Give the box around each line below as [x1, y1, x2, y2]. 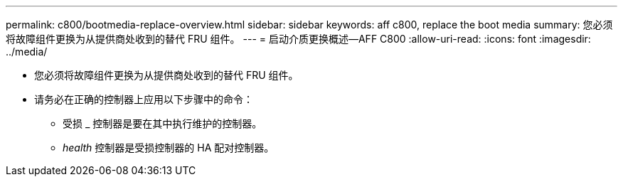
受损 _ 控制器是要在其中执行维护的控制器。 [63, 117, 262, 129]
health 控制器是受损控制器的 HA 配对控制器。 [63, 141, 275, 154]
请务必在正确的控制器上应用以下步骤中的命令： [34, 93, 253, 105]
